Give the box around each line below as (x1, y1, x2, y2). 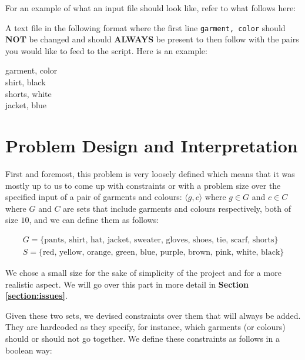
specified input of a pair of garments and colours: (5, 191, 182, 203)
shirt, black (5, 76, 46, 88)
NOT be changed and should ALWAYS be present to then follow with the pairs (5, 33, 299, 45)
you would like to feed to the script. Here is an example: (5, 44, 207, 56)
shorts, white (5, 87, 52, 99)
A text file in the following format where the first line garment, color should (5, 21, 286, 34)
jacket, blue (5, 99, 46, 111)
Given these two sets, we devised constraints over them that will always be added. (5, 309, 301, 321)
